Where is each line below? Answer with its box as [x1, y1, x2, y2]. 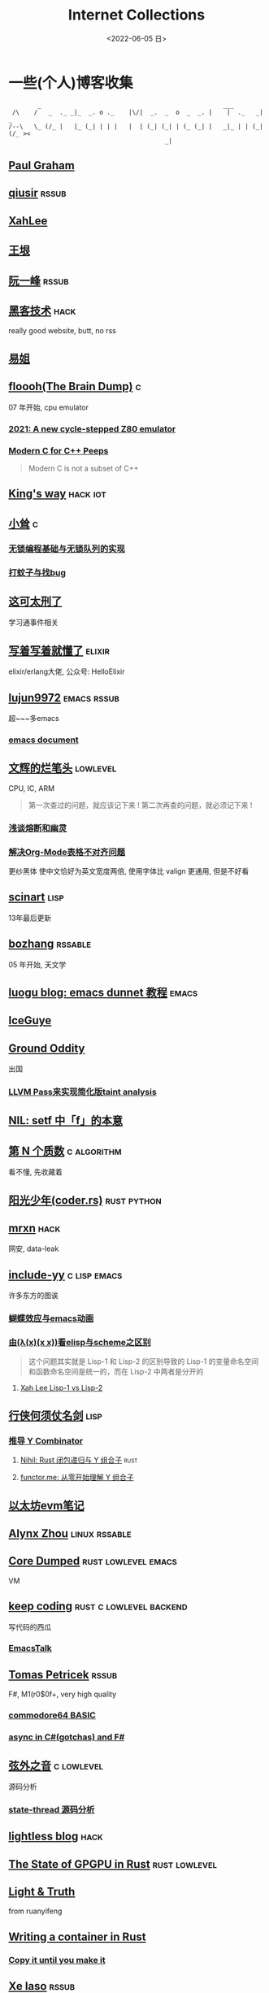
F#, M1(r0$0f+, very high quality [8, 1689, 117, 1700]
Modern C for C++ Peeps [8, 445, 109, 456]
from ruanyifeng [8, 1906, 63, 1916]
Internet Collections [67, 6, 206, 24]
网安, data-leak [8, 1244, 59, 1253]
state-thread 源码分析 [8, 1804, 95, 1815]
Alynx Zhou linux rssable [8, 1526, 132, 1540]
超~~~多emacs [8, 713, 59, 723]
